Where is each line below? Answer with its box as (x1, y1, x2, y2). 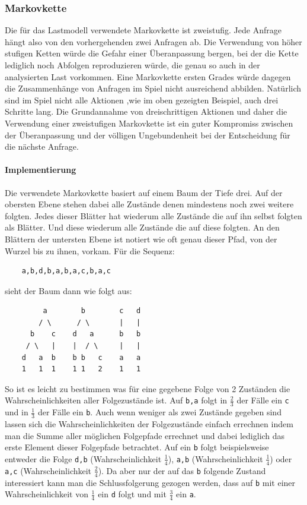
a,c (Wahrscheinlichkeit (5, 464, 92, 476)
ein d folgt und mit (98, 488, 167, 500)
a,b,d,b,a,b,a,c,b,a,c (21, 267, 111, 276)
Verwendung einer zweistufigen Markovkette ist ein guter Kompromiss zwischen (5, 116, 293, 129)
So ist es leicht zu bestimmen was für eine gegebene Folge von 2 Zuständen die (5, 382, 290, 394)
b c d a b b (30, 330, 141, 339)
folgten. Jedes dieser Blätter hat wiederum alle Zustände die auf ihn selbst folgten (5, 209, 302, 222)
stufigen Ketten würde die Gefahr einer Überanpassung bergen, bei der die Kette (5, 47, 299, 59)
